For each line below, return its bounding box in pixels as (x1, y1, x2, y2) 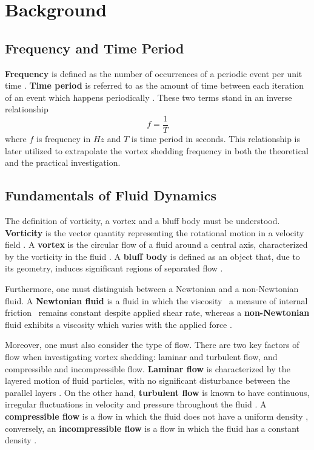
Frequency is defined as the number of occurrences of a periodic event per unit (5, 67, 302, 80)
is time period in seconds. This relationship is (131, 132, 300, 145)
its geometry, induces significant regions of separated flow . (5, 262, 223, 274)
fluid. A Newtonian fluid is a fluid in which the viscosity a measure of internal (5, 294, 308, 307)
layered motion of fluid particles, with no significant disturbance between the (5, 374, 290, 387)
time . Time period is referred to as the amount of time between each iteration (5, 79, 304, 92)
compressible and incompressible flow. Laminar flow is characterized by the (5, 362, 290, 375)
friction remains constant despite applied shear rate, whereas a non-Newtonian (5, 306, 310, 319)
